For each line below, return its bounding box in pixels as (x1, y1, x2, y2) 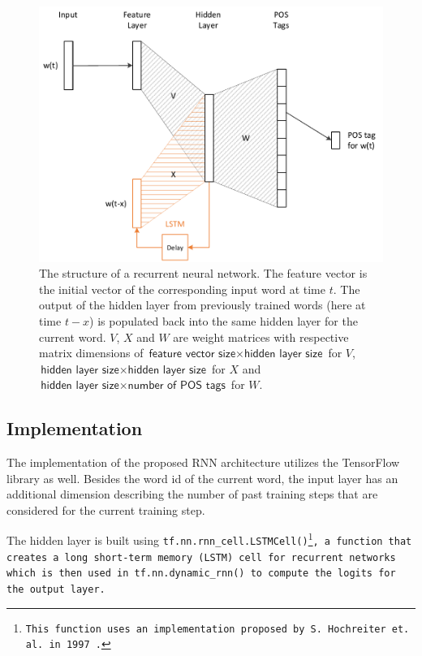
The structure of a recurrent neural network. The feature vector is (39, 265, 368, 282)
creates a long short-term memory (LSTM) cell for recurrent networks (6, 551, 396, 563)
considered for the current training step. (6, 501, 205, 518)
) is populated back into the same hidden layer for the (89, 312, 358, 329)
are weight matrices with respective (173, 328, 349, 345)
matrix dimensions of (39, 344, 144, 361)
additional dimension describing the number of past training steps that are (6, 486, 378, 503)
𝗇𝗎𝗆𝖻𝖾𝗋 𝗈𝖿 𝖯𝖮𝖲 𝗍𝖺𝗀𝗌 (127, 380, 226, 392)
